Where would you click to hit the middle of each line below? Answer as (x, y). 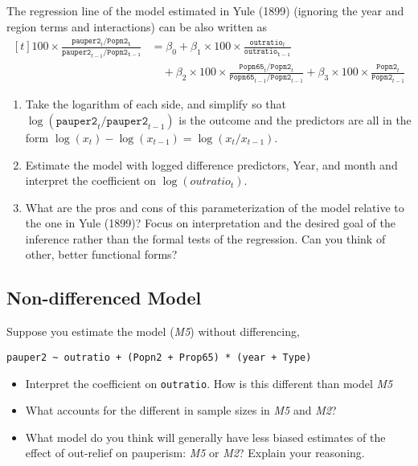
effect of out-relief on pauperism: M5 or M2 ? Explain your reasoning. (195, 453)
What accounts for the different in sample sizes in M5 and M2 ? (181, 410)
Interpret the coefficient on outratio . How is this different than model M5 (209, 383)
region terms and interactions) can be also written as (137, 26)
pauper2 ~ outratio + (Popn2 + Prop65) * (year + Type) (159, 357)
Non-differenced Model (104, 298)
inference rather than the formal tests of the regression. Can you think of (205, 238)
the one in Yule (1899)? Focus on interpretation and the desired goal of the (210, 223)
